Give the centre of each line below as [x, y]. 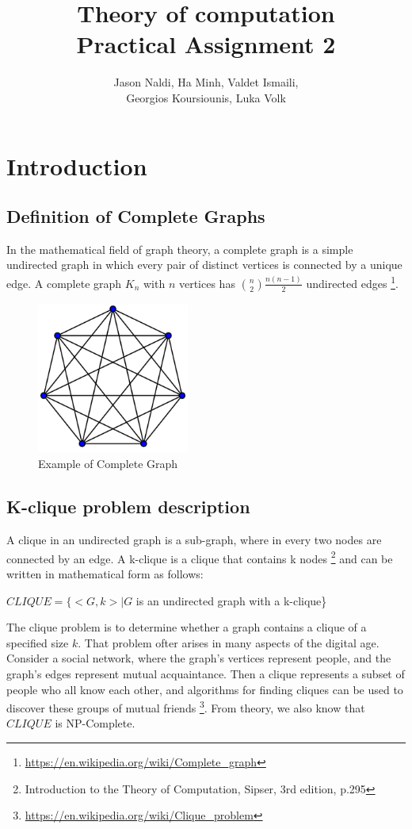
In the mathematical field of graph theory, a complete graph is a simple [180, 249]
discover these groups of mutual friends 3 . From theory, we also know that [186, 706]
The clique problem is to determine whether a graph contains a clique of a [187, 627]
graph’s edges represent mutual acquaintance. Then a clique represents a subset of [206, 673]
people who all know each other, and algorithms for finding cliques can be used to [205, 689]
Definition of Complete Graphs [136, 216]
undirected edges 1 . [352, 282]
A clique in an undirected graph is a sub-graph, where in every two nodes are [194, 540]
